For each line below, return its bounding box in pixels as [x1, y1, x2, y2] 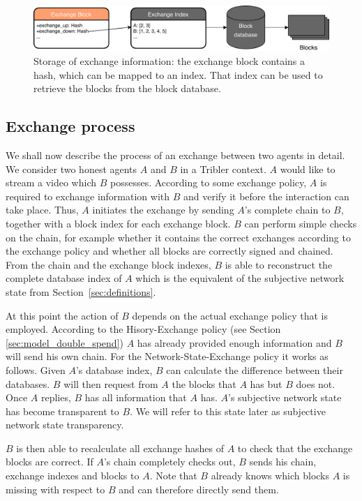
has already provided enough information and [137, 335, 332, 350]
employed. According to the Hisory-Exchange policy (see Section [6, 322, 281, 336]
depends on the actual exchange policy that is [132, 308, 328, 322]
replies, [40, 390, 71, 405]
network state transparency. [6, 417, 124, 432]
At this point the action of [6, 308, 119, 322]
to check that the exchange [237, 440, 353, 455]
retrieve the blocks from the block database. [33, 81, 221, 96]
